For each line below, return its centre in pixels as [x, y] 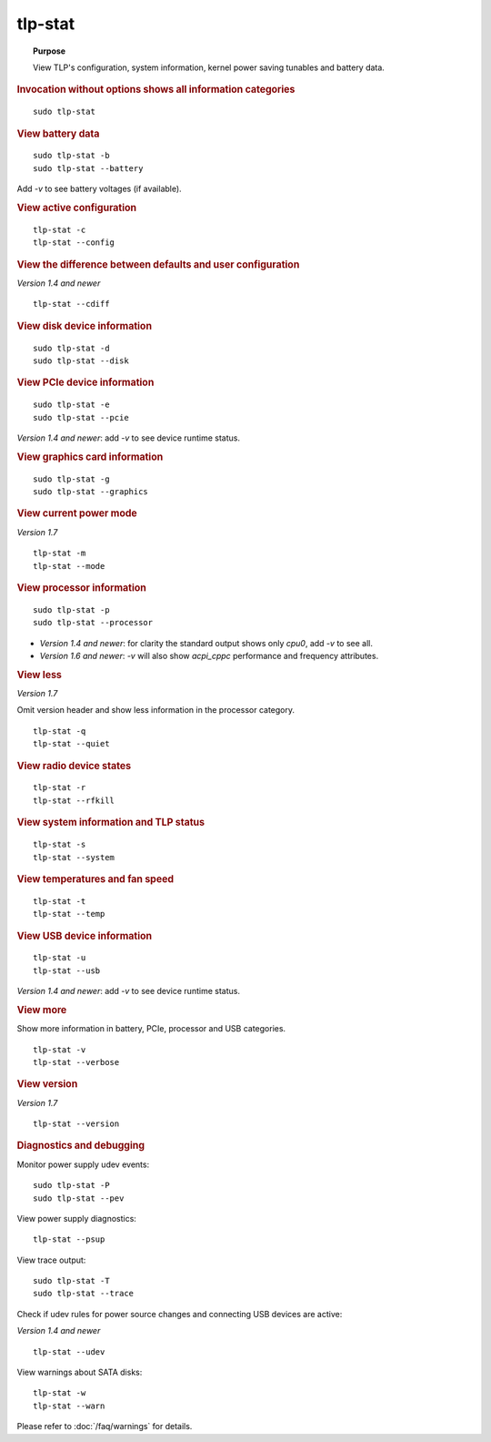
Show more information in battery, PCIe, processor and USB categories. [151, 1029]
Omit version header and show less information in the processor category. [156, 710]
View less [40, 675]
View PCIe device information [85, 382]
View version [47, 1084]
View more [42, 1010]
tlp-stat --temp [69, 914]
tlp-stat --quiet [71, 744]
